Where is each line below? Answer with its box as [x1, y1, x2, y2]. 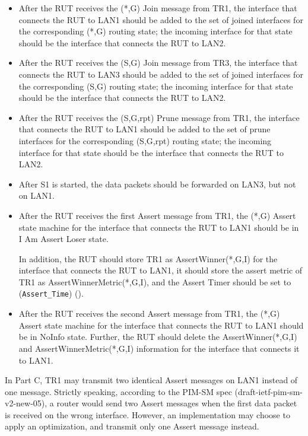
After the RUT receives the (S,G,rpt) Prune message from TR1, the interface [18, 111, 300, 123]
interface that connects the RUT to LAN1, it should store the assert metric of [18, 264, 303, 276]
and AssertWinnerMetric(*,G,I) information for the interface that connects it [18, 342, 300, 354]
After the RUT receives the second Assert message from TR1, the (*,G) [18, 307, 280, 320]
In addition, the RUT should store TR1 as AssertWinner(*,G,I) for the [18, 252, 278, 265]
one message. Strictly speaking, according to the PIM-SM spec [5, 385, 232, 397]
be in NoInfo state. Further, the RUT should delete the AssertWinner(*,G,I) [18, 330, 297, 343]
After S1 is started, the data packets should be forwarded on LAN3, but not [18, 177, 296, 190]
